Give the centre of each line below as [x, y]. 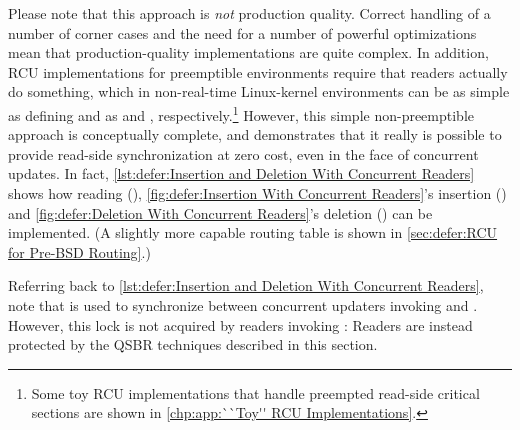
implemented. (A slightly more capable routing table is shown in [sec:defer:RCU [253, 232]
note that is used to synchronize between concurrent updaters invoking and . [243, 304]
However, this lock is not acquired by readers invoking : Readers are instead [240, 324]
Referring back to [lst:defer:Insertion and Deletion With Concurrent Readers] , [246, 285]
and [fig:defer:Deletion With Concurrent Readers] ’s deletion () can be [220, 212]
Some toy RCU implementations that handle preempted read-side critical [255, 392]
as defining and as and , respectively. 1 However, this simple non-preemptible [241, 113]
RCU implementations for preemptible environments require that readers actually [258, 71]
